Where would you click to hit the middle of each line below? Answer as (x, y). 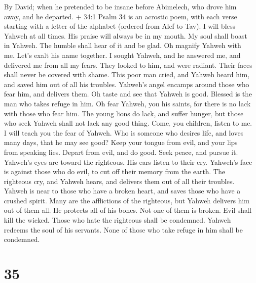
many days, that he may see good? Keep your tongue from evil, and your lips (121, 142)
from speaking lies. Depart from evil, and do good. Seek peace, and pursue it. (121, 152)
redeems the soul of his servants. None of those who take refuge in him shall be (123, 229)
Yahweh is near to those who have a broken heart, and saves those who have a (122, 191)
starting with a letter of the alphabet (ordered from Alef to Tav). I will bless (120, 26)
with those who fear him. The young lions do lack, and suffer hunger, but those (124, 113)
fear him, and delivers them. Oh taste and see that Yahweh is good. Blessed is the (128, 94)
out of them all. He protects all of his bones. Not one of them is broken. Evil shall (128, 210)
